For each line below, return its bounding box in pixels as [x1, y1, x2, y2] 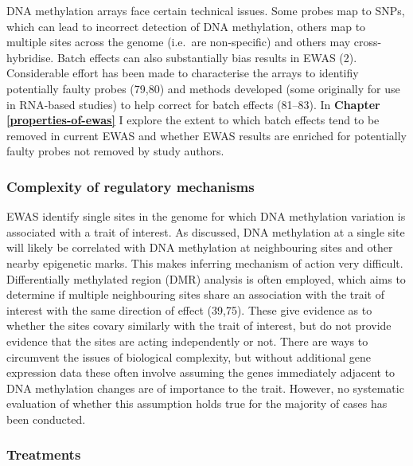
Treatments [6, 444, 81, 464]
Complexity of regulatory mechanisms [6, 176, 255, 196]
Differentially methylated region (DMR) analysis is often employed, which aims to [6, 270, 406, 287]
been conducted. [6, 410, 86, 427]
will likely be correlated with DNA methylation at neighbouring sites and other [6, 239, 393, 256]
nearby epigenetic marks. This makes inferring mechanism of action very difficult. [6, 254, 403, 271]
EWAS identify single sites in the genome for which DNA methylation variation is [6, 208, 406, 225]
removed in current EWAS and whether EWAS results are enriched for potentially [6, 127, 407, 143]
